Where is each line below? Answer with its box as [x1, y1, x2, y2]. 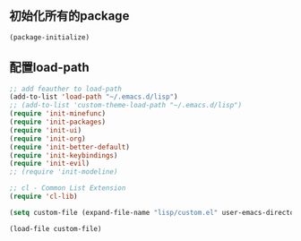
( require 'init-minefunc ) [9, 109, 106, 118]
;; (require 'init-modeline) [9, 168, 118, 176]
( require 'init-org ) [9, 133, 87, 143]
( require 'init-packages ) [9, 117, 106, 126]
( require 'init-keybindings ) [9, 151, 118, 159]
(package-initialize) [9, 32, 90, 42]
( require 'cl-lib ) [9, 192, 78, 201]
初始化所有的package [9, 8, 130, 24]
